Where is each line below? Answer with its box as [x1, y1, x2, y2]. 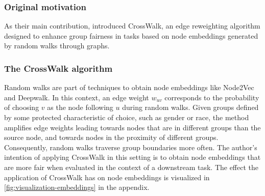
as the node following [47, 102, 113, 113]
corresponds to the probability [164, 92, 259, 102]
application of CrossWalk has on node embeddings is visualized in [4, 172, 210, 182]
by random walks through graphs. [4, 40, 110, 51]
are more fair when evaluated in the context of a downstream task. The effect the [4, 161, 259, 172]
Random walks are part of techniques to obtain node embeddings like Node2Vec [4, 82, 254, 93]
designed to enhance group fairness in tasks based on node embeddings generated [4, 30, 258, 41]
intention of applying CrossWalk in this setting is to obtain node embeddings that [4, 152, 261, 162]
